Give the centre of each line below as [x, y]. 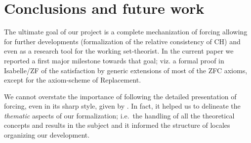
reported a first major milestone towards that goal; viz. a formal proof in [114, 60]
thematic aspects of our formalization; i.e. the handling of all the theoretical [119, 115]
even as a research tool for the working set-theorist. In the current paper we [119, 51]
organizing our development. [47, 135]
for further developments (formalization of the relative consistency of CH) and [122, 41]
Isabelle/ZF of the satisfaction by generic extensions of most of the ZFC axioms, [126, 70]
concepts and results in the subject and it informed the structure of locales [117, 125]
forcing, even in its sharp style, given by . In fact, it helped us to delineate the [122, 106]
